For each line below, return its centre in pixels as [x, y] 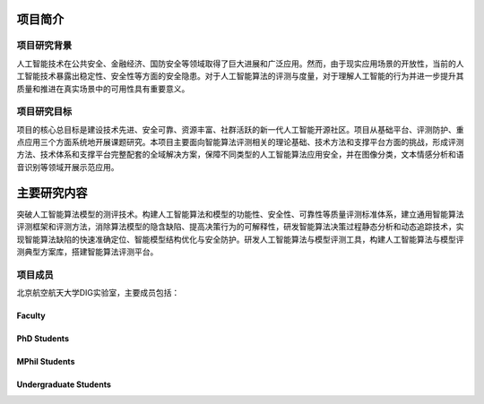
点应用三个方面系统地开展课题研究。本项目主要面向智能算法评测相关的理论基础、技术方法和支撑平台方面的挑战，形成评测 [240, 142]
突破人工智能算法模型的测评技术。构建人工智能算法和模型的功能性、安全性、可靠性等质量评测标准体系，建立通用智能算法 [240, 214]
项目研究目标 [44, 112]
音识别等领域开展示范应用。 [68, 167]
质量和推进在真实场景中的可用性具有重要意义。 [103, 89]
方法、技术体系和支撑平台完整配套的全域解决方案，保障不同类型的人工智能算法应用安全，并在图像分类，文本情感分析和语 [240, 155]
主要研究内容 [52, 193]
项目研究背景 [44, 46]
